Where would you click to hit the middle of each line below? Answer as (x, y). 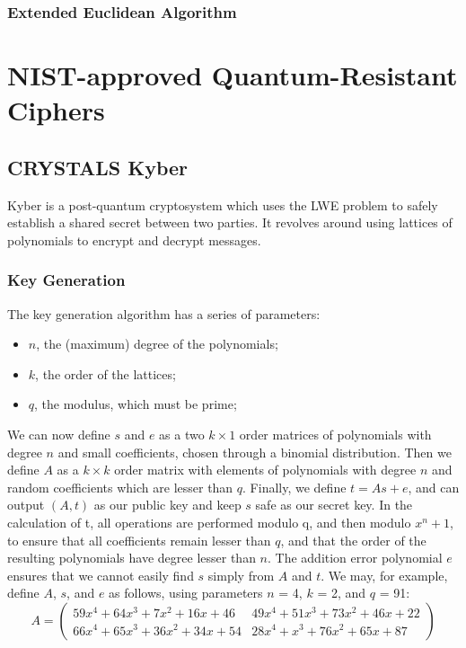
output (26, 505)
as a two (182, 434)
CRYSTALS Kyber (98, 167)
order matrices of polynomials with (335, 434)
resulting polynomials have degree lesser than (132, 558)
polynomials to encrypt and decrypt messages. (134, 240)
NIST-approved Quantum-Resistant (233, 75)
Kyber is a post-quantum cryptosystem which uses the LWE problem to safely (223, 204)
